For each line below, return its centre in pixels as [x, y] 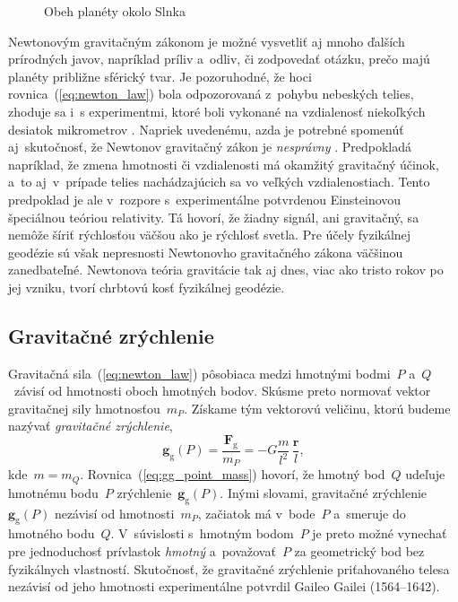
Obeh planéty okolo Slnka [115, 11]
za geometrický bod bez [359, 551]
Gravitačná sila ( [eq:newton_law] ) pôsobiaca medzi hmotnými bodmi [199, 373]
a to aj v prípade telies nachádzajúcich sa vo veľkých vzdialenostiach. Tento [219, 182]
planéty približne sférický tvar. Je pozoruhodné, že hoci [160, 76]
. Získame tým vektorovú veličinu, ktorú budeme [317, 408]
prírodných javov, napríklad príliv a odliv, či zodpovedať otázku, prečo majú [219, 59]
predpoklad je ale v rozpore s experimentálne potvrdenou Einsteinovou [205, 199]
